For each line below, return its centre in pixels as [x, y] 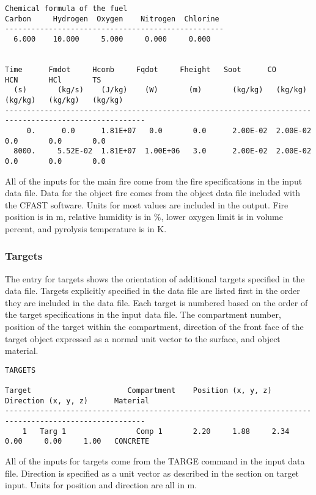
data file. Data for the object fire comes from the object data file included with [152, 193]
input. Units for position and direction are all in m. [101, 485]
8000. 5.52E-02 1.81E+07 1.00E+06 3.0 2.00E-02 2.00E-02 [163, 151]
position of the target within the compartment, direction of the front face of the [154, 327]
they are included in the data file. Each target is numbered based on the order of [156, 302]
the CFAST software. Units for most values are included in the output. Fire [147, 204]
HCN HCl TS [53, 80]
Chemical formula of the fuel [66, 9]
